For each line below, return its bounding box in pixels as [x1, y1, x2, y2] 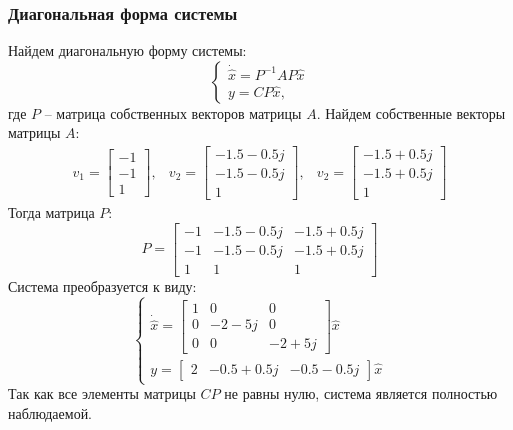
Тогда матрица [8, 202, 95, 223]
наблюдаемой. [8, 402, 93, 423]
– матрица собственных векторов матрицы [44, 102, 302, 123]
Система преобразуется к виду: [8, 275, 197, 296]
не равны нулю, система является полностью [224, 383, 498, 404]
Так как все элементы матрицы [8, 383, 196, 404]
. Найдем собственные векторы [316, 102, 506, 123]
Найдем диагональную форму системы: [8, 40, 247, 61]
